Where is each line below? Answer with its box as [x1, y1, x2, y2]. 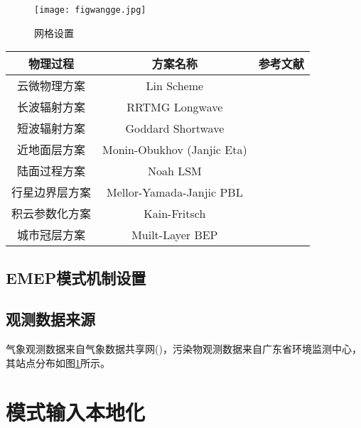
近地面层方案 [17, 141, 86, 158]
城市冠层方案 [17, 226, 86, 243]
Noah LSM [147, 162, 202, 179]
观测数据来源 [6, 308, 95, 330]
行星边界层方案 [11, 184, 92, 201]
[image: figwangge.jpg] [34, 5, 146, 15]
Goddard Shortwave [125, 119, 225, 136]
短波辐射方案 [17, 120, 86, 137]
